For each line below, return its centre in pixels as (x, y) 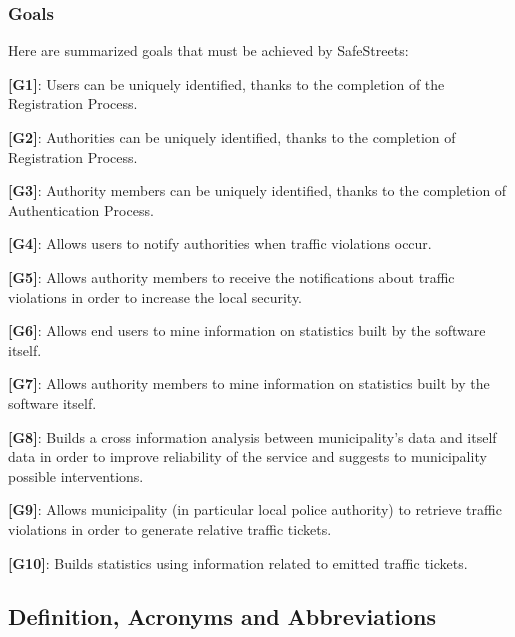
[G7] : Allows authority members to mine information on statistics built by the (249, 383)
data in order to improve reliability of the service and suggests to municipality (247, 456)
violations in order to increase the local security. (155, 296)
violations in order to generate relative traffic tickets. (170, 528)
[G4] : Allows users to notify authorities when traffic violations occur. (220, 243)
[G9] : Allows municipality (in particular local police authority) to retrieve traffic (255, 509)
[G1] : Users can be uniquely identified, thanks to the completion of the (226, 83)
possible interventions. (76, 475)
